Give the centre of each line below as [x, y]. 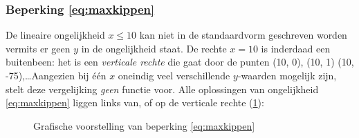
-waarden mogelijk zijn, [287, 75]
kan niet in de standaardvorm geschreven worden [243, 35]
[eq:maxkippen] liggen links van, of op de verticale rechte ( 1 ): [135, 102]
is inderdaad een [296, 48]
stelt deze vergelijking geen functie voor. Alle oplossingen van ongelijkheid [162, 89]
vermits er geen [38, 48]
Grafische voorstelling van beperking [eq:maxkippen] [144, 125]
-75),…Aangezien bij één [56, 75]
